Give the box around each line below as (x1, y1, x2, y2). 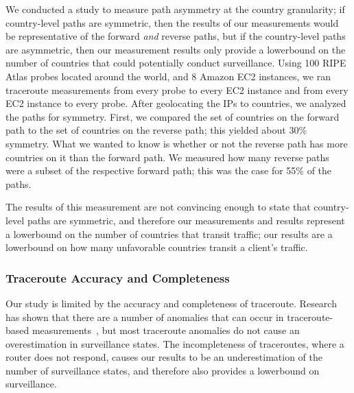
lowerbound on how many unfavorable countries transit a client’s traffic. (5, 240, 308, 254)
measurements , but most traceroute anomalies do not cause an (32, 323, 300, 337)
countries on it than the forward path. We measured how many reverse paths (5, 150, 329, 164)
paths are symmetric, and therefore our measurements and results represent (27, 213, 345, 227)
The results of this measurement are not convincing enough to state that (5, 200, 311, 214)
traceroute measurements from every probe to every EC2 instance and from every (5, 82, 349, 97)
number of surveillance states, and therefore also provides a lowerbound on (5, 363, 320, 377)
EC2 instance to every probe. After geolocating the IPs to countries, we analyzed (5, 96, 346, 110)
